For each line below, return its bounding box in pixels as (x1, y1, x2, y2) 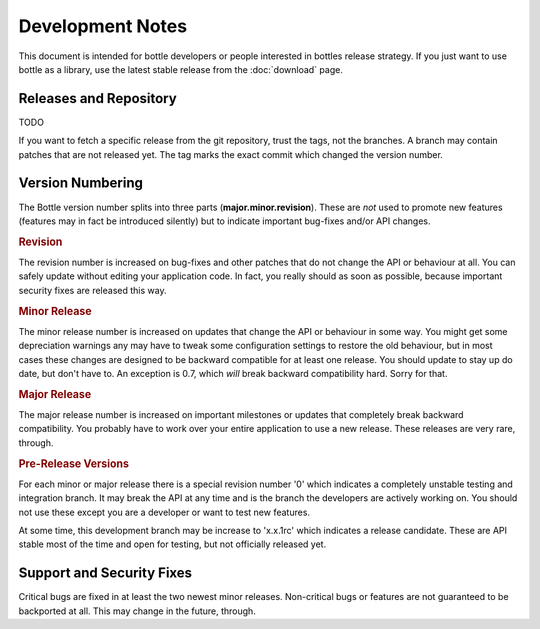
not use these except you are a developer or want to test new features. (18, 506, 310, 518)
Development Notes (18, 15, 188, 37)
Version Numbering (18, 175, 144, 192)
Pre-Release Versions (18, 456, 130, 470)
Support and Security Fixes (18, 565, 193, 582)
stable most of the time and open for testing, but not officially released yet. (18, 538, 327, 550)
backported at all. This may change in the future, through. (18, 605, 257, 617)
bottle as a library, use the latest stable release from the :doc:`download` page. (18, 63, 344, 75)
